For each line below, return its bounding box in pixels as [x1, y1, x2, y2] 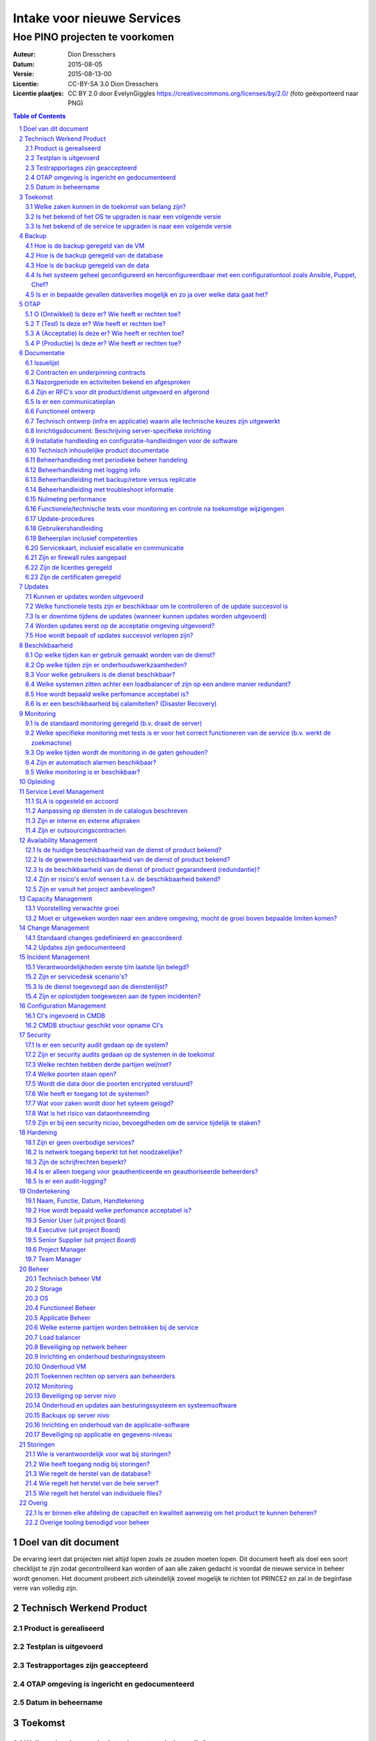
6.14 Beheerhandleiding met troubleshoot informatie [25, 485, 174, 494]
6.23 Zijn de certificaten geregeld [25, 573, 121, 581]
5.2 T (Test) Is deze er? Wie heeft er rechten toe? [25, 319, 166, 327]
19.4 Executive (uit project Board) [25, 1226, 121, 1234]
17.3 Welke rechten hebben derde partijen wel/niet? [25, 1060, 172, 1068]
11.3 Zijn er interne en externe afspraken [25, 816, 141, 825]
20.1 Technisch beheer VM [25, 1274, 101, 1283]
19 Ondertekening [19, 1187, 70, 1195]
